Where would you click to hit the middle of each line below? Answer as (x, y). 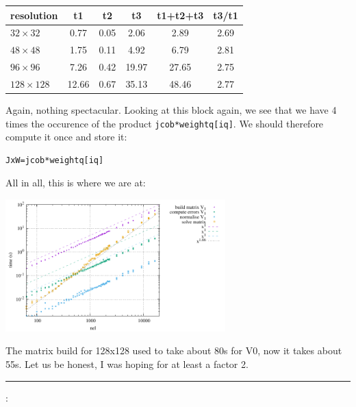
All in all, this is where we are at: (76, 183)
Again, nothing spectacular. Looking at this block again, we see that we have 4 (171, 109)
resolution (34, 15)
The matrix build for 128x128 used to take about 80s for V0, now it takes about (174, 350)
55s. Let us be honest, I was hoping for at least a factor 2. (127, 363)
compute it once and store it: (66, 137)
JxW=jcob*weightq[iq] (55, 160)
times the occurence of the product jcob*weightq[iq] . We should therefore (165, 123)
